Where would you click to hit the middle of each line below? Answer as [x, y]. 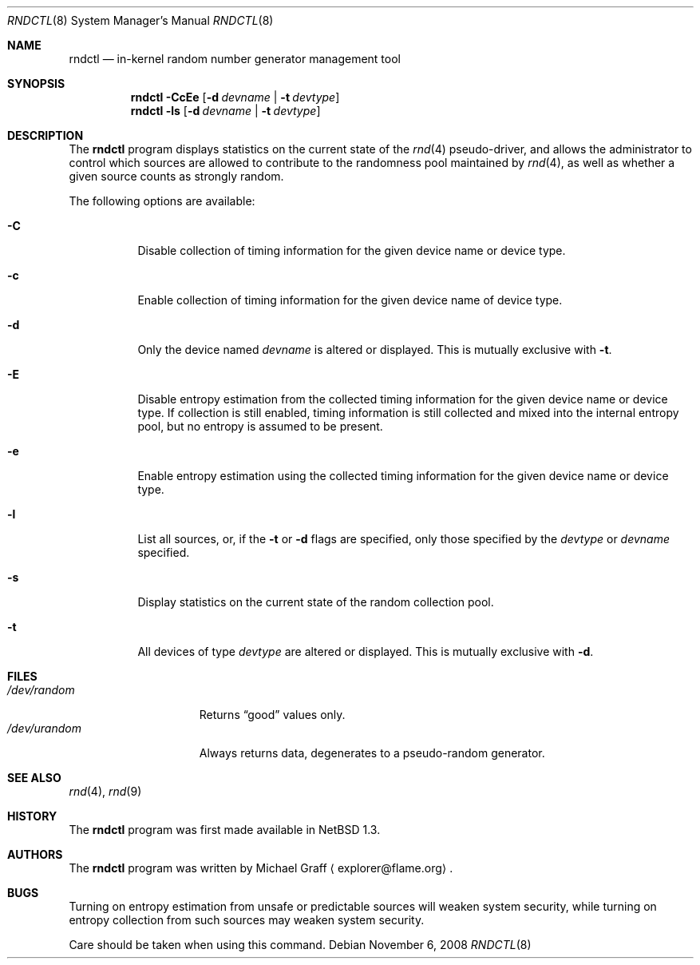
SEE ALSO [34, 778]
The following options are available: [162, 201]
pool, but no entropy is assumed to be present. [260, 426]
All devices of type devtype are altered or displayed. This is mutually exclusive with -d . [366, 651]
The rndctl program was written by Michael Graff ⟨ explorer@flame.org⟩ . [261, 868]
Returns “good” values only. [272, 715]
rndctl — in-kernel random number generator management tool [235, 59]
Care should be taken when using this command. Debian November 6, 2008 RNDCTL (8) [300, 945]
